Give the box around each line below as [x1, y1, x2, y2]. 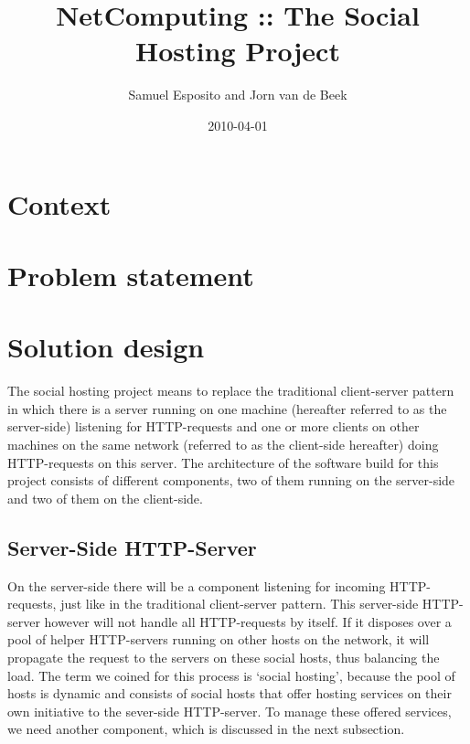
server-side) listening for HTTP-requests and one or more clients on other [7, 417, 420, 436]
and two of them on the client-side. [7, 488, 203, 507]
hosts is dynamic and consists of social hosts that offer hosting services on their [7, 684, 452, 703]
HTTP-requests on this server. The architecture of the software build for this [7, 452, 439, 472]
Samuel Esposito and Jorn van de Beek [128, 85, 347, 104]
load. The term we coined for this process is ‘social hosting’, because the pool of [7, 665, 455, 685]
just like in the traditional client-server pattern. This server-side [60, 594, 419, 613]
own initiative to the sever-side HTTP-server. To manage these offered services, [7, 701, 452, 720]
